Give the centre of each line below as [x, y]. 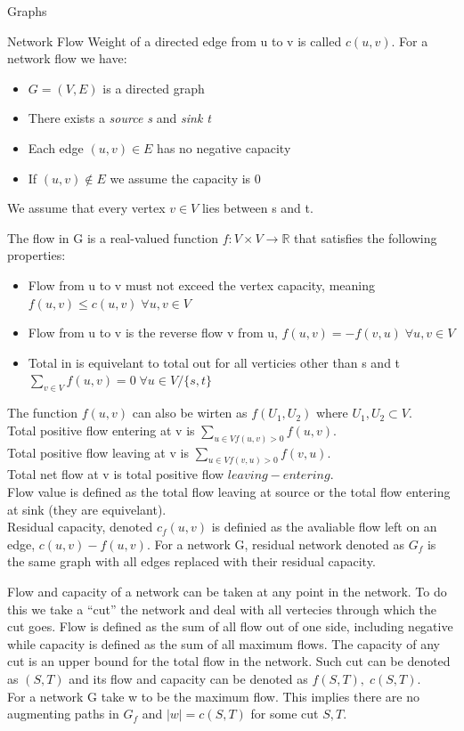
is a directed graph [154, 88]
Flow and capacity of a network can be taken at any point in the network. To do [227, 591]
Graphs [27, 11]
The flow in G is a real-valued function [113, 237]
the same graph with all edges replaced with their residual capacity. [191, 561]
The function [42, 413]
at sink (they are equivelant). [87, 509]
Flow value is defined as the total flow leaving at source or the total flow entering [229, 492]
